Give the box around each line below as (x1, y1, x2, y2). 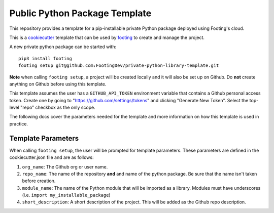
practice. (9, 120, 28, 126)
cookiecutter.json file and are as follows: (9, 154, 94, 160)
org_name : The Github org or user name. (22, 163, 108, 169)
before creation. (22, 178, 56, 184)
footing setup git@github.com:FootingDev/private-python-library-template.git (18, 63, 219, 68)
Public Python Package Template (9, 8, 152, 19)
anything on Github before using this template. (9, 81, 107, 87)
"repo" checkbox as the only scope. (20, 104, 96, 111)
